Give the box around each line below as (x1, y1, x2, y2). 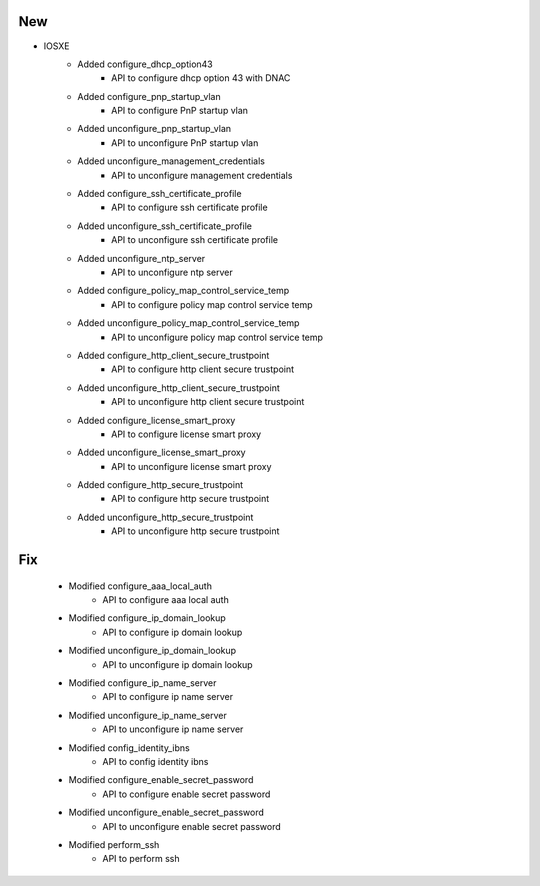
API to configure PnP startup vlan (111, 105, 249, 117)
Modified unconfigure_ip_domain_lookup (68, 645, 237, 657)
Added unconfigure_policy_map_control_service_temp (77, 317, 300, 329)
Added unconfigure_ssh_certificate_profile (77, 220, 252, 232)
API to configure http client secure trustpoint (111, 363, 295, 375)
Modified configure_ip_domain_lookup (68, 612, 227, 624)
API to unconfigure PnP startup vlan (111, 136, 259, 149)
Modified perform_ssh (68, 838, 160, 850)
